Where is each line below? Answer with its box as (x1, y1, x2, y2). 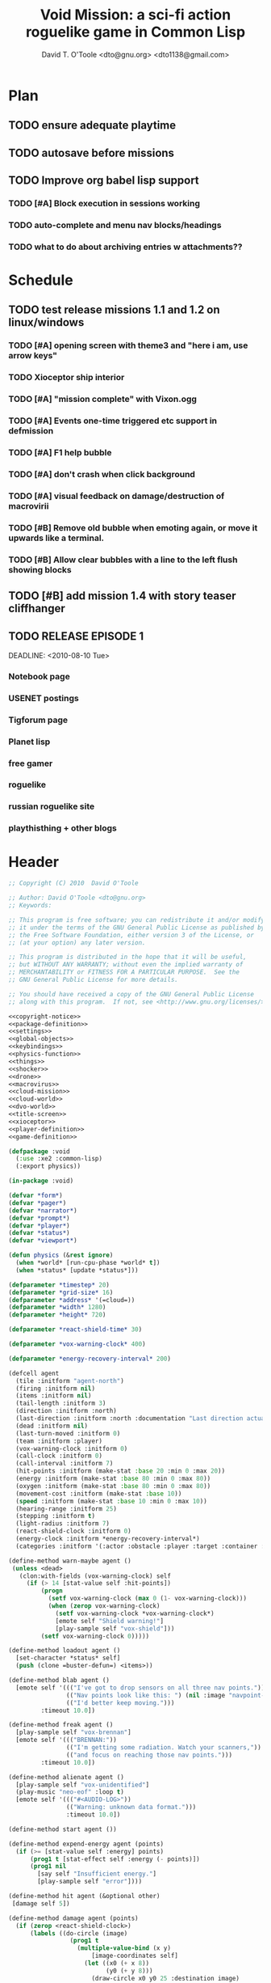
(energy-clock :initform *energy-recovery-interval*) (15, 1535, 200, 1543)
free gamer (8, 758, 53, 769)
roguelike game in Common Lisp (25, 23, 246, 41)
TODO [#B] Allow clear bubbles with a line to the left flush (8, 554, 238, 565)
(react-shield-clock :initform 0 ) (15, 1527, 131, 1536)
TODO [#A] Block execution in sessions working (8, 198, 200, 209)
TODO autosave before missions (8, 146, 175, 159)
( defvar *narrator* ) (8, 1207, 78, 1215)
